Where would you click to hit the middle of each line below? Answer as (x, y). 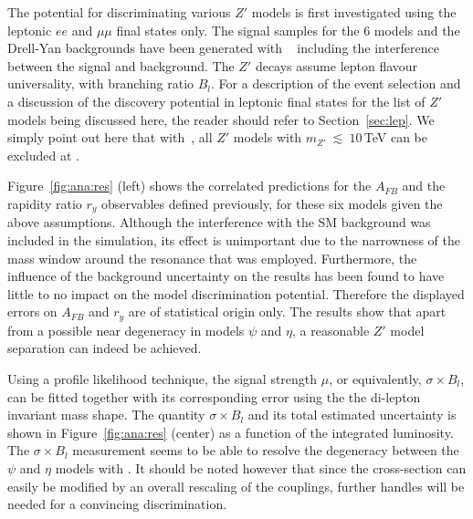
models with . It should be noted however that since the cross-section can (261, 467)
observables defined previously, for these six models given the (272, 203)
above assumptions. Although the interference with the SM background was (219, 222)
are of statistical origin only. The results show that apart (287, 311)
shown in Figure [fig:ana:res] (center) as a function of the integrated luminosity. (231, 432)
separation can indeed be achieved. (105, 348)
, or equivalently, (375, 379)
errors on (32, 311)
